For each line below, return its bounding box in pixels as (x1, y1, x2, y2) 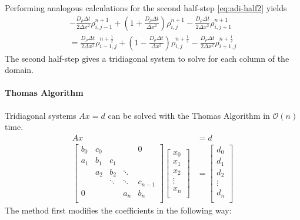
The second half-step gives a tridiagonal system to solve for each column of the (5, 52, 289, 64)
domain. (5, 64, 34, 76)
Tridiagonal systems (5, 109, 76, 121)
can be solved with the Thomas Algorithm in (108, 109, 270, 121)
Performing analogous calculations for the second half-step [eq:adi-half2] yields (5, 2, 287, 14)
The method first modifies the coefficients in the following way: (5, 204, 232, 216)
